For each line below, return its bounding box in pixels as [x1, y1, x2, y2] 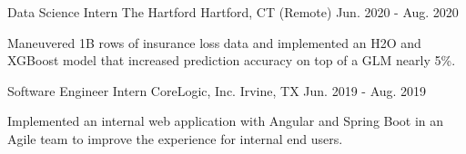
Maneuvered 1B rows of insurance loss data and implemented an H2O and [7, 33, 421, 52]
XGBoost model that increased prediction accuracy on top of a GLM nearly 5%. [7, 51, 456, 70]
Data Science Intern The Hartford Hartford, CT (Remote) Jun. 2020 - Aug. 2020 [7, 3, 459, 21]
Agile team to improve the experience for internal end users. [7, 129, 343, 148]
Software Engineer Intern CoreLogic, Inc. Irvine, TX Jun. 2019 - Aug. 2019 [7, 81, 427, 100]
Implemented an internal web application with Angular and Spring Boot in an [7, 111, 444, 130]
